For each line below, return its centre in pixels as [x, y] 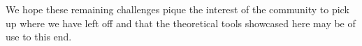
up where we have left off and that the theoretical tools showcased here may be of [181, 23]
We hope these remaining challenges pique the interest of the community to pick [178, 9]
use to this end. [39, 37]
